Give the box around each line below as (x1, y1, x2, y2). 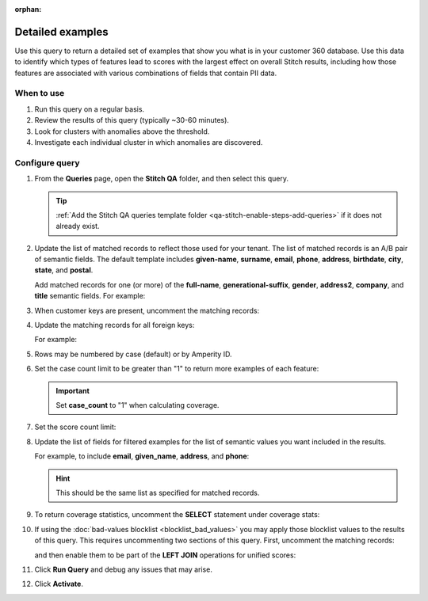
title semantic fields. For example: (34, 291, 146, 301)
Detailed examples (14, 25, 109, 39)
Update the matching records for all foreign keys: (34, 321, 195, 330)
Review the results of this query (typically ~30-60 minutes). (34, 116, 230, 125)
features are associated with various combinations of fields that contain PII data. (14, 68, 277, 78)
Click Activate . (34, 579, 83, 589)
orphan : (14, 5, 42, 13)
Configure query (14, 157, 80, 168)
